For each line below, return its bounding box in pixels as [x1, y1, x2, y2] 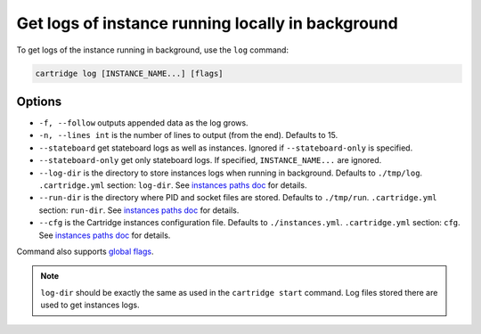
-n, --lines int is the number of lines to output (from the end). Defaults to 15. [38, 130, 338, 141]
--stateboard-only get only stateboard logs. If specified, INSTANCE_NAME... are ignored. [38, 155, 382, 166]
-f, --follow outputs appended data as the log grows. [38, 118, 249, 128]
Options [16, 94, 62, 109]
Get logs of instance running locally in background [16, 13, 398, 33]
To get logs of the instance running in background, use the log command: [16, 45, 289, 55]
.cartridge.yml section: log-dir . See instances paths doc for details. [38, 179, 307, 191]
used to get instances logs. [40, 299, 140, 311]
